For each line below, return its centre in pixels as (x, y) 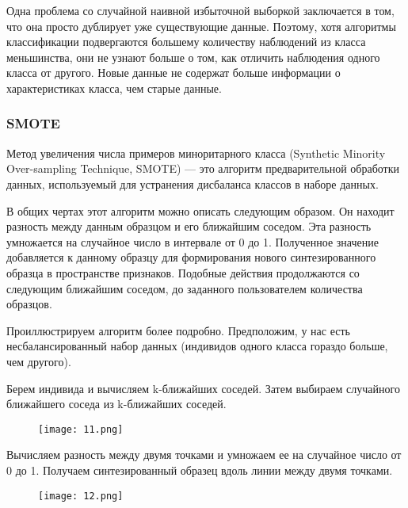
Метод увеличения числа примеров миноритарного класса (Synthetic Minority (196, 153)
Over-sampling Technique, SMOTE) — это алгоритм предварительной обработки (203, 168)
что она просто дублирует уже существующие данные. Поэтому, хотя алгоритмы (201, 26)
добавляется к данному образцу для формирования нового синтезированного (191, 257)
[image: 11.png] (81, 429)
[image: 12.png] (81, 496)
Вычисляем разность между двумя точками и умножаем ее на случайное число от (204, 455)
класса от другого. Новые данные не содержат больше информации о (173, 73)
